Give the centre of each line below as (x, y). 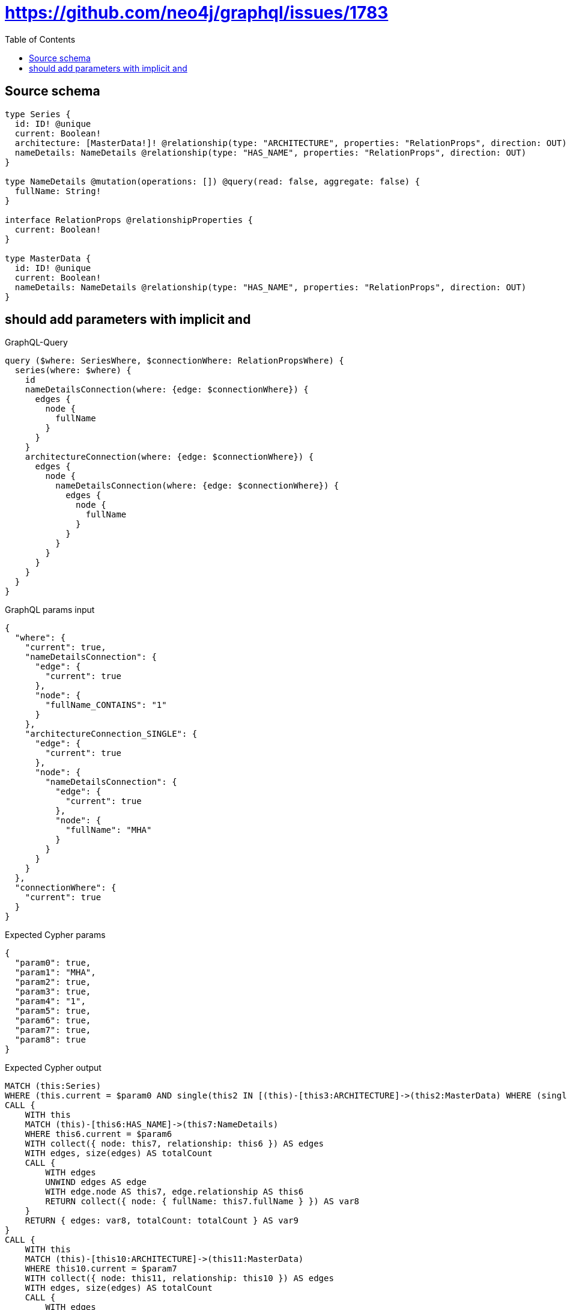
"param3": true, (53, 992)
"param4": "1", (50, 1001)
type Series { (38, 114)
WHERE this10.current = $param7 (101, 1269)
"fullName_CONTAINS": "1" (106, 705)
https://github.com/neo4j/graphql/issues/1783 (197, 13)
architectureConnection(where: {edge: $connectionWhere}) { (169, 457)
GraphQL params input (50, 610)
